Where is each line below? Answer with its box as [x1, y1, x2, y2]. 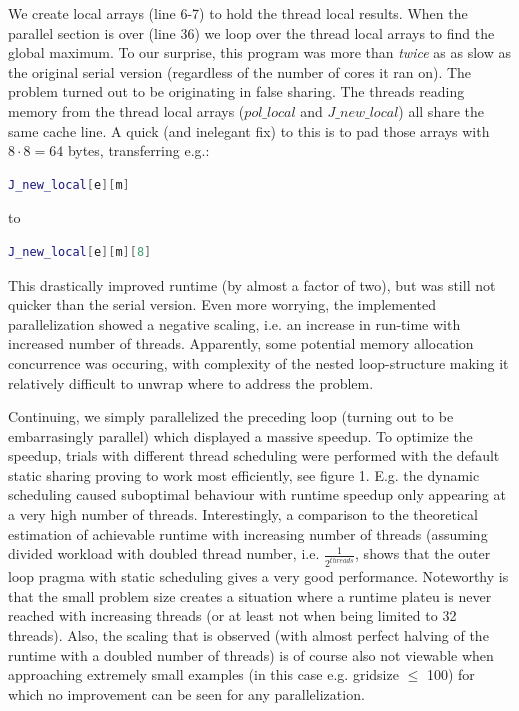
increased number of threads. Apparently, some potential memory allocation [8, 333, 474, 354]
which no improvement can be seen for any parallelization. [8, 683, 365, 704]
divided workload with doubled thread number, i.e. [8, 543, 320, 564]
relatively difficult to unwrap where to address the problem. [8, 372, 374, 393]
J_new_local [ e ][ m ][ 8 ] [8, 244, 152, 259]
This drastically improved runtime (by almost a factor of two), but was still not [8, 274, 496, 295]
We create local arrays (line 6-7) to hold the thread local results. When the [8, 3, 468, 23]
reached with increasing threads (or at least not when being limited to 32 [8, 605, 457, 626]
